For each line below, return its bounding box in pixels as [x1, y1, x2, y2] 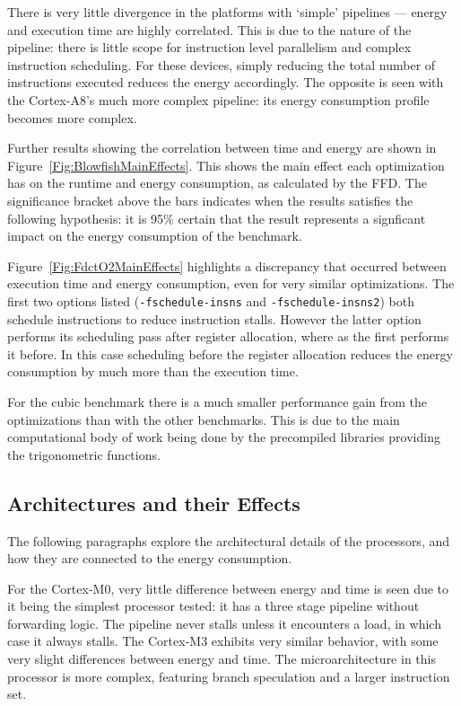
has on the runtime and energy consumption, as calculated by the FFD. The [7, 173, 427, 192]
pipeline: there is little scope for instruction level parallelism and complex [7, 38, 412, 57]
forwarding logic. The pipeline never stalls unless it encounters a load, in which [7, 613, 441, 632]
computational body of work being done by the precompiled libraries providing [7, 428, 440, 446]
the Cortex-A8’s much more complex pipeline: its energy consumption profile [7, 90, 430, 109]
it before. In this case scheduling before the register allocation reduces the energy [7, 344, 453, 363]
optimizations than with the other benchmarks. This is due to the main [7, 410, 400, 428]
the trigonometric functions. [7, 445, 161, 463]
